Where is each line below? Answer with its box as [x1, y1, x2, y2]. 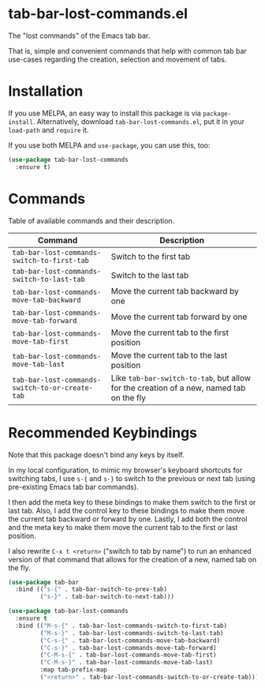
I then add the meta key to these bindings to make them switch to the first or [8, 497, 256, 506]
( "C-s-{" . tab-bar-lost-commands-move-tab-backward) [39, 637, 221, 645]
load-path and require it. [8, 125, 89, 134]
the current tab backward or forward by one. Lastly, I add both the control [8, 514, 248, 524]
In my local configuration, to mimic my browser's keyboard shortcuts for [8, 465, 243, 475]
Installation [8, 82, 84, 100]
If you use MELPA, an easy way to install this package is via [8, 108, 201, 118]
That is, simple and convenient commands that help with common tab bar [8, 46, 247, 55]
